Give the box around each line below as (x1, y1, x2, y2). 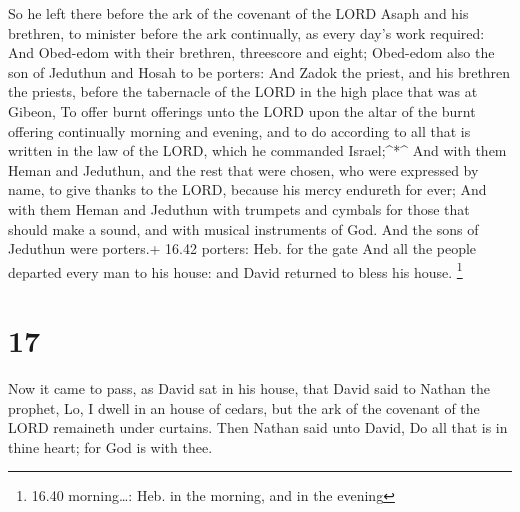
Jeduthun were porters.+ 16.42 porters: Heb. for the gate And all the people (8, 238, 477, 259)
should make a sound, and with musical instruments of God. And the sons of (8, 218, 479, 239)
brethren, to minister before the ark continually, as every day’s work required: (8, 22, 485, 43)
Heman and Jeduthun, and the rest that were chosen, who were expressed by (8, 159, 479, 180)
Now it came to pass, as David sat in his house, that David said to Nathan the (8, 378, 490, 399)
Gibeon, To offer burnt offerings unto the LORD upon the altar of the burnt (8, 100, 476, 121)
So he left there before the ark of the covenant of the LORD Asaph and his (8, 3, 469, 23)
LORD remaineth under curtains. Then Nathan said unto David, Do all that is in (8, 417, 508, 438)
